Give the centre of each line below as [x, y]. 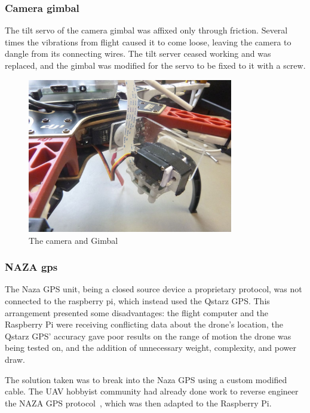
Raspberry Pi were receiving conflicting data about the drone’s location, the [144, 324]
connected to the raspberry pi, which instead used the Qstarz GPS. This [137, 300]
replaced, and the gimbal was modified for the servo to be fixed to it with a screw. [155, 65]
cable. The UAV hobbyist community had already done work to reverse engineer [152, 391]
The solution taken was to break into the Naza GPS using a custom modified [146, 379]
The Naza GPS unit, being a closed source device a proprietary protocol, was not [154, 289]
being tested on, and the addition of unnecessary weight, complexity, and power [151, 348]
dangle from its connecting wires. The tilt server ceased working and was [138, 53]
